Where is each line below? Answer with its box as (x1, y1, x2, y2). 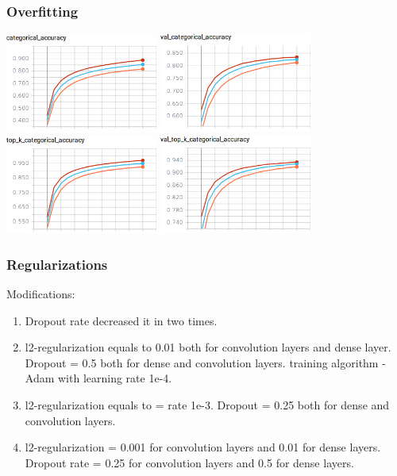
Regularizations (6, 254, 108, 274)
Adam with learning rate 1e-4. (25, 370, 172, 386)
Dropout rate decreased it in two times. (25, 312, 218, 328)
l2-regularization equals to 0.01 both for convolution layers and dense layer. (25, 339, 391, 355)
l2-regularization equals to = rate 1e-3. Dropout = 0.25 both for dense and (25, 396, 390, 413)
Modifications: (6, 285, 75, 301)
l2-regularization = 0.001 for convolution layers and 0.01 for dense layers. (25, 439, 381, 455)
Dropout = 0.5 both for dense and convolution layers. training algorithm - (25, 354, 386, 370)
